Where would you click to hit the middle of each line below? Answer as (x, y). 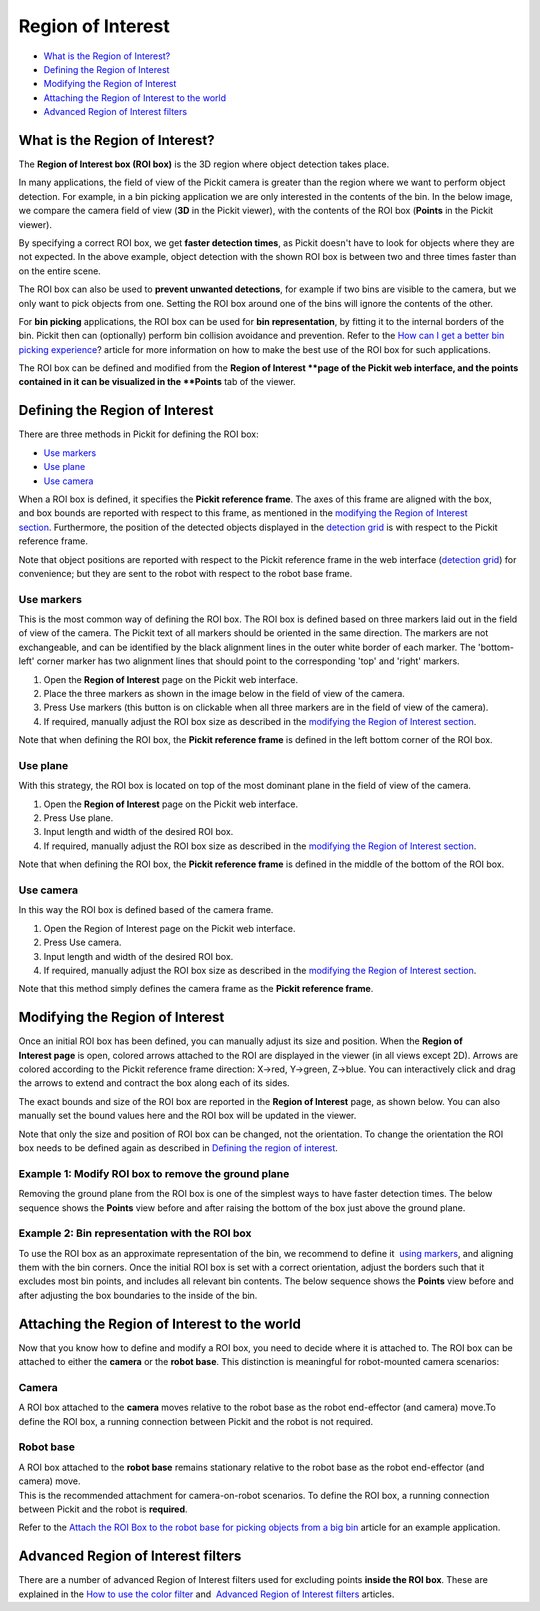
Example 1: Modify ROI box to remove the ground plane (154, 1173)
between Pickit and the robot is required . (103, 1509)
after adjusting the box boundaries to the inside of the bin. (138, 1295)
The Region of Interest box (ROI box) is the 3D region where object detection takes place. (204, 164)
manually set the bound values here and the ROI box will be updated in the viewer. (187, 1116)
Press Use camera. (82, 942)
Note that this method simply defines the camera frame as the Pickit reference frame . (196, 989)
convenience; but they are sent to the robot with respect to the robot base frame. (185, 573)
